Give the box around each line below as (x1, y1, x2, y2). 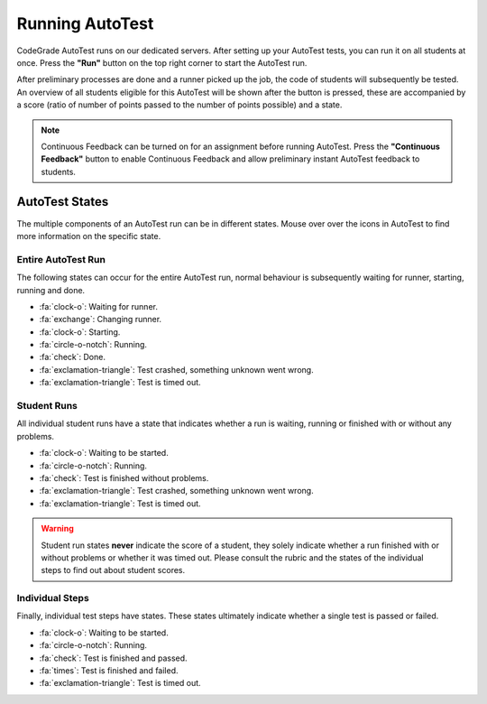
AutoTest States (16, 194, 109, 209)
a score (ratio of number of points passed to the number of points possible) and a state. (16, 99, 343, 110)
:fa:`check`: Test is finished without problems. (39, 472, 209, 483)
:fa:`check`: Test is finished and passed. (39, 653, 188, 663)
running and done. (16, 284, 86, 295)
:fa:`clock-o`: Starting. (39, 326, 121, 338)
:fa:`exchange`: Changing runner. (39, 314, 162, 325)
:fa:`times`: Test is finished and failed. (39, 664, 179, 676)
